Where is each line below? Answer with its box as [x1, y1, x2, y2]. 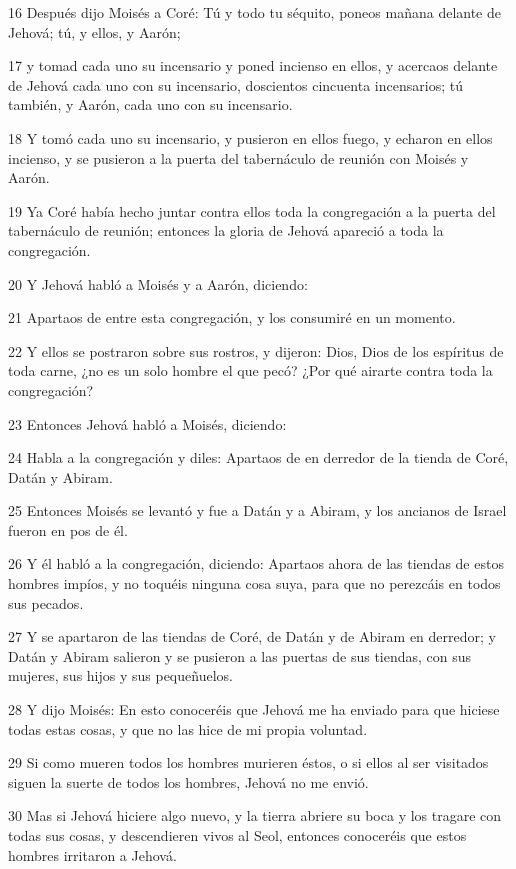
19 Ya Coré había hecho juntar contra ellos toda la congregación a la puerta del [8, 200, 496, 221]
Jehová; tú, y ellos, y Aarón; [8, 21, 181, 42]
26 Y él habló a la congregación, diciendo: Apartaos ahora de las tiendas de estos [8, 553, 504, 574]
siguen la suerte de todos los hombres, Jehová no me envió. [8, 771, 369, 792]
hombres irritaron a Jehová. [8, 844, 177, 865]
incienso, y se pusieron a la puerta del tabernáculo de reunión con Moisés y [8, 147, 469, 168]
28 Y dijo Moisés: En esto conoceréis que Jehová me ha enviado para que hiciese [8, 699, 500, 720]
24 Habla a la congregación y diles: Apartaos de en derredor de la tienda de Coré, [8, 447, 509, 468]
